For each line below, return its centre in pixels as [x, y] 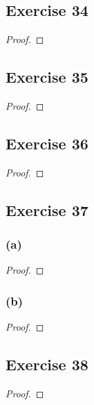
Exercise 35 [47, 77]
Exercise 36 [47, 143]
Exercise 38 [47, 364]
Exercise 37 [47, 209]
